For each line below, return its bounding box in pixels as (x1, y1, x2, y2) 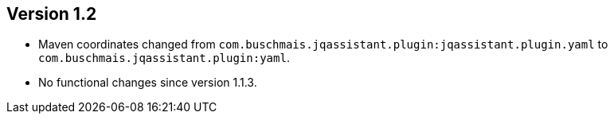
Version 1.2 (6, 4, 97, 24)
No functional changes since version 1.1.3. (38, 75, 257, 90)
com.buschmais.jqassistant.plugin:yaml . (38, 51, 290, 65)
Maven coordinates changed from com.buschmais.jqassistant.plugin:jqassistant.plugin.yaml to (38, 37, 608, 52)
